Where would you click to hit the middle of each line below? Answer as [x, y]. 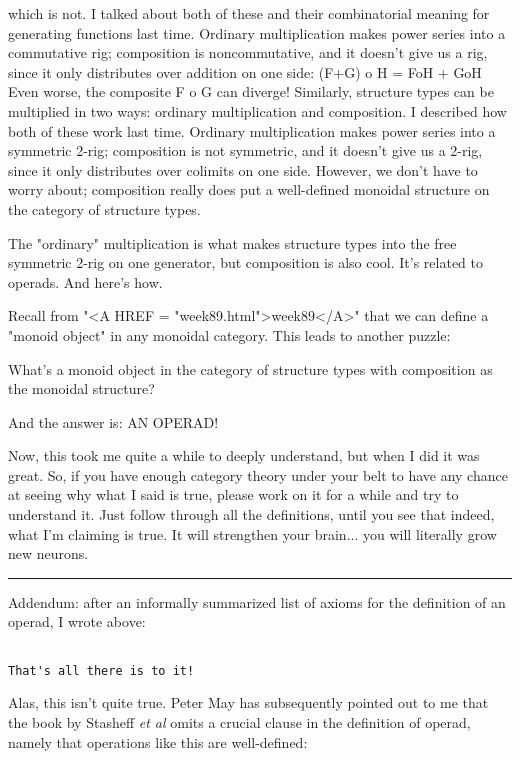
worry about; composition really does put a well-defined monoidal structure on [249, 189]
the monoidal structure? [81, 388]
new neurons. [48, 553]
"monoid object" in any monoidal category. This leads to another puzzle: [229, 334]
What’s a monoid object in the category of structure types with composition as [250, 368]
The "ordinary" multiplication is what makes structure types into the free [232, 242]
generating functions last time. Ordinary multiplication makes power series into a [257, 32]
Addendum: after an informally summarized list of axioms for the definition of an [257, 601]
